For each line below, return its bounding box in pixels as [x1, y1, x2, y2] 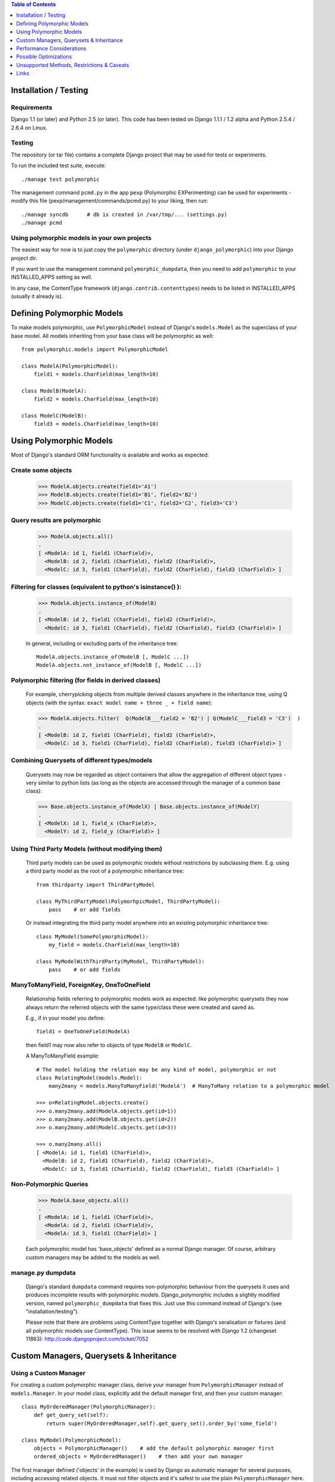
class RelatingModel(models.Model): [36, 1074, 143, 1081]
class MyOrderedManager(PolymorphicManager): [21, 1404, 156, 1410]
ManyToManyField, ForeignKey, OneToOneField [11, 981, 151, 989]
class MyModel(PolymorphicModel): [21, 1436, 121, 1443]
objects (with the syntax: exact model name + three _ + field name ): [25, 699, 212, 706]
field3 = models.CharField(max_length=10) [33, 421, 159, 427]
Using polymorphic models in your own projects [11, 234, 152, 242]
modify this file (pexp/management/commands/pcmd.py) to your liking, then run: [11, 197, 208, 205]
